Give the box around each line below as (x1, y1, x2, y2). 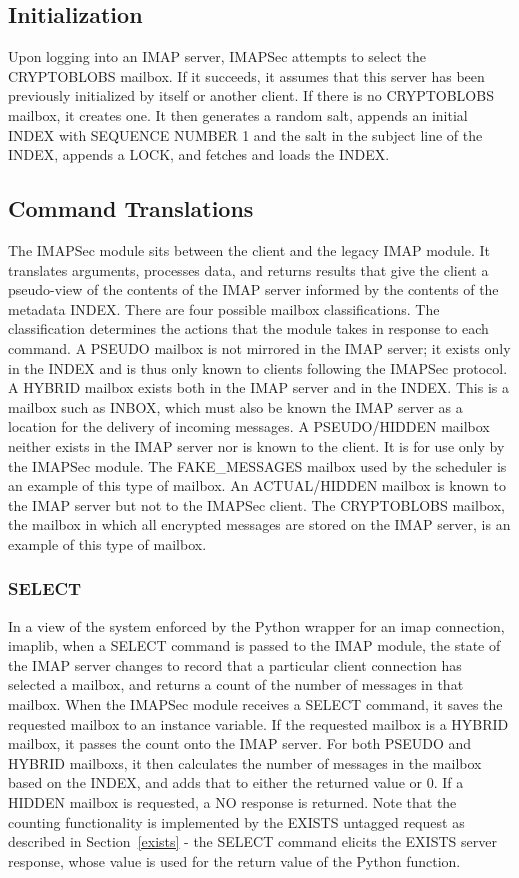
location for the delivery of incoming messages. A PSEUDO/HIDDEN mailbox (8, 416, 490, 437)
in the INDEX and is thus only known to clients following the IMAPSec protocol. (8, 357, 508, 378)
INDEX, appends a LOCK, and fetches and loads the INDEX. (8, 144, 390, 165)
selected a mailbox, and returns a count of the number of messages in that (8, 674, 464, 695)
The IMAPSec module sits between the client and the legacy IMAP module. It (8, 239, 490, 260)
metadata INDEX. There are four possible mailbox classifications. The (8, 298, 440, 319)
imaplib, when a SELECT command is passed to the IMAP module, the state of (8, 635, 501, 656)
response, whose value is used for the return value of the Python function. (8, 850, 461, 871)
